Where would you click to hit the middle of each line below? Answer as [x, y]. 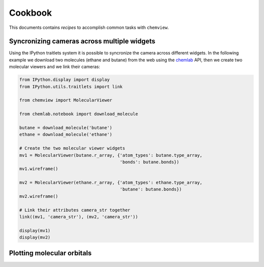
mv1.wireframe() [39, 169]
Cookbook [31, 13]
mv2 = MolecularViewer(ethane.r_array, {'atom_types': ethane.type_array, [111, 183]
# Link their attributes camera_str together [75, 210]
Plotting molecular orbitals [50, 253]
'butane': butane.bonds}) [151, 189]
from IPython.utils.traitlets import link [71, 86]
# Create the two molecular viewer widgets [72, 148]
